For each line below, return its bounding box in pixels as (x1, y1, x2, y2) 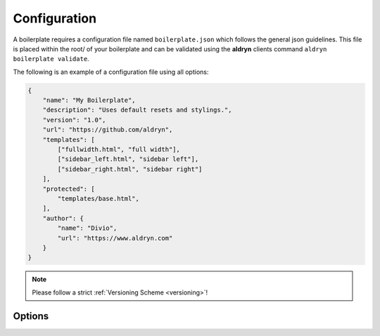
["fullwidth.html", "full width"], (57, 146, 181, 154)
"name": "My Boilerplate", (42, 96, 137, 105)
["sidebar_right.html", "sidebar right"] (57, 165, 203, 173)
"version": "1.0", (42, 116, 106, 124)
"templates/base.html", (57, 195, 140, 202)
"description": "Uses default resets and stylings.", (42, 106, 232, 114)
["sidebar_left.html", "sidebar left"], (57, 155, 199, 163)
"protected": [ (42, 185, 95, 193)
